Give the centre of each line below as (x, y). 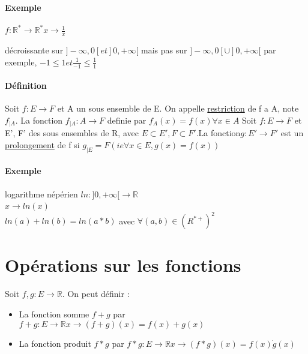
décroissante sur (34, 50)
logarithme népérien (41, 193)
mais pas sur (164, 50)
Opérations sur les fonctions (123, 265)
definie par (127, 120)
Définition (26, 85)
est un (292, 133)
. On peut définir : (96, 294)
